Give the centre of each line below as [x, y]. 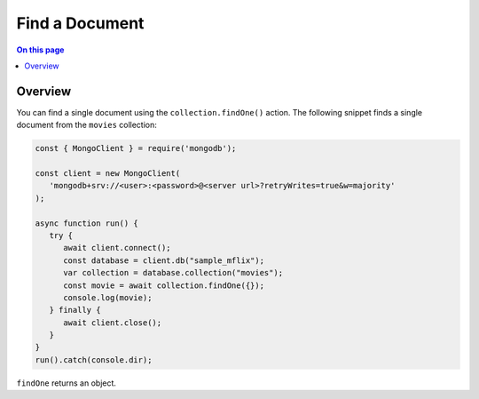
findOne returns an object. [67, 383]
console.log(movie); [108, 297]
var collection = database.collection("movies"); [173, 273]
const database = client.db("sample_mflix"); [164, 260]
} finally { [75, 310]
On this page [40, 50]
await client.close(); [113, 323]
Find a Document [80, 23]
